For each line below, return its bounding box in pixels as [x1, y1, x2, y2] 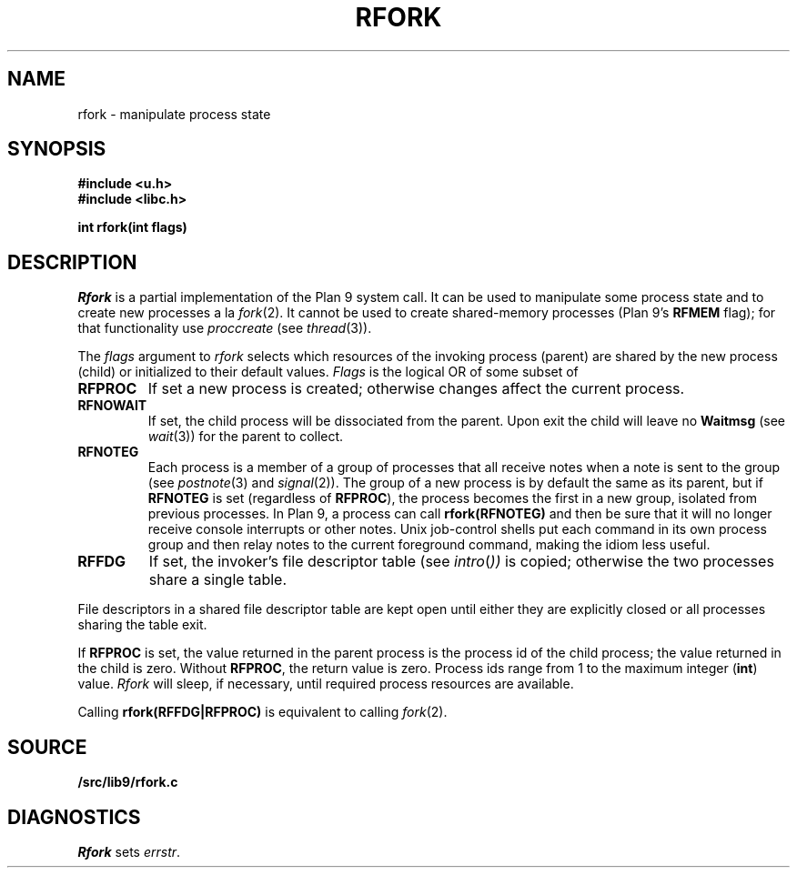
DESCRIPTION [7, 250, 137, 274]
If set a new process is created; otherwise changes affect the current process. [147, 379, 685, 398]
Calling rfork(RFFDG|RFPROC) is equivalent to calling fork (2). [77, 704, 448, 720]
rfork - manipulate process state [77, 106, 271, 122]
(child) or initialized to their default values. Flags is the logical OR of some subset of [77, 364, 579, 380]
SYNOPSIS [7, 137, 106, 161]
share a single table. [148, 570, 288, 589]
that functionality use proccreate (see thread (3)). [77, 320, 372, 337]
